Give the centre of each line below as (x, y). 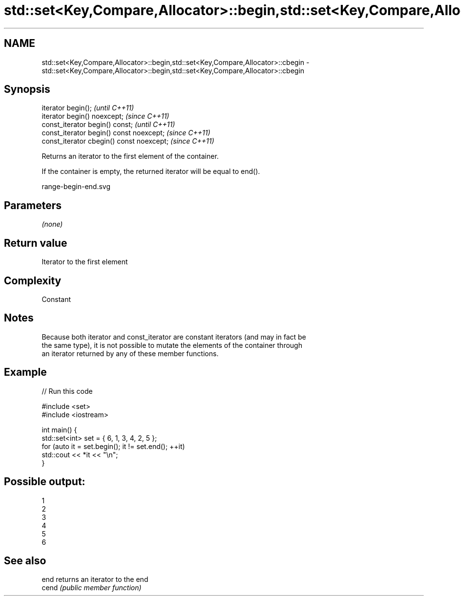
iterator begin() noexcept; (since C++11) (105, 116)
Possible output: (45, 482)
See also (25, 560)
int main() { (59, 429)
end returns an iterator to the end (95, 579)
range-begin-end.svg (76, 187)
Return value (36, 243)
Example (25, 372)
